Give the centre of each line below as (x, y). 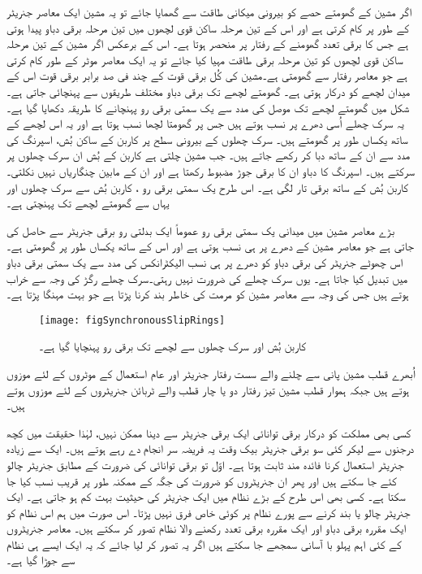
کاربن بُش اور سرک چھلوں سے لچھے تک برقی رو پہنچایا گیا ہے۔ (172, 346)
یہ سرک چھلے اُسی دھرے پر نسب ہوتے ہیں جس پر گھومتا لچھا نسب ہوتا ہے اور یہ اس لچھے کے (205, 123)
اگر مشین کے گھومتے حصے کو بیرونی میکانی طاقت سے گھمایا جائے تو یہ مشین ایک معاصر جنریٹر (209, 11)
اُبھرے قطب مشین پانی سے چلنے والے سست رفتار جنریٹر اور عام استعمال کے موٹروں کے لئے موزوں (211, 373)
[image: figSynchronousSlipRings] (132, 320)
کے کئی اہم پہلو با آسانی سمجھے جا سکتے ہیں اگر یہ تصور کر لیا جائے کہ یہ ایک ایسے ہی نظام (204, 544)
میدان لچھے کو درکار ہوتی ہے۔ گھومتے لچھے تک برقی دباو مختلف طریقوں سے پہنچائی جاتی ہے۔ (209, 91)
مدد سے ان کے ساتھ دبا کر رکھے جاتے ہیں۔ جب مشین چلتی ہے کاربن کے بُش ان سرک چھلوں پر (209, 155)
